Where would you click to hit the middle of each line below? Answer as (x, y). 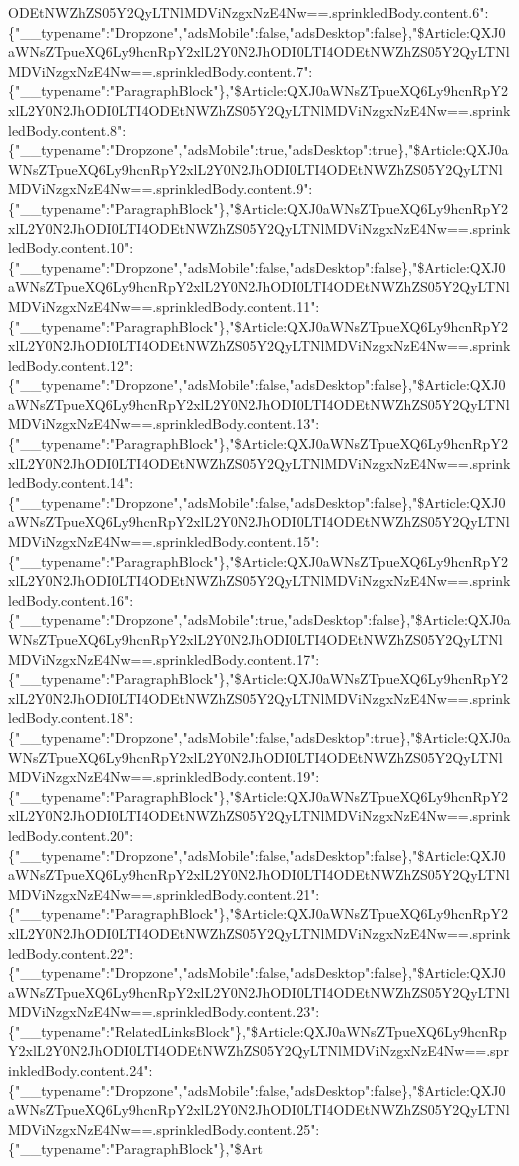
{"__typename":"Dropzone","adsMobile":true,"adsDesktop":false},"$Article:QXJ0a (259, 619)
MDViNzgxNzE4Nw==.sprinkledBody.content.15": (164, 541)
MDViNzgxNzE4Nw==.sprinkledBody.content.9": (160, 188)
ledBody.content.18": (71, 717)
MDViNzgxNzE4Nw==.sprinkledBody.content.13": (164, 423)
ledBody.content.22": (71, 952)
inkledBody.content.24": (80, 1070)
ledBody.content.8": (67, 129)
